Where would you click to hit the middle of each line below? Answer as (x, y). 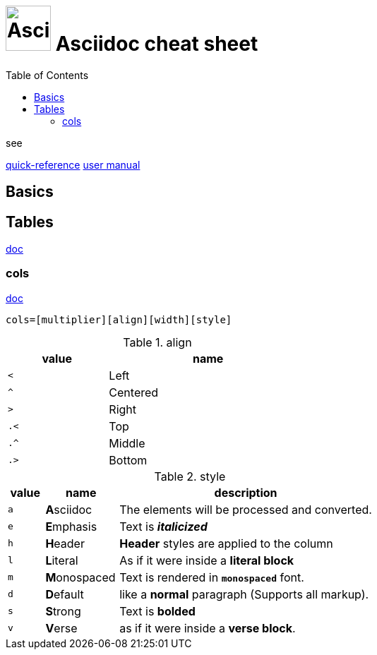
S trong (63, 611)
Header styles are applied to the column (226, 543)
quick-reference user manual (73, 164)
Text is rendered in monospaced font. (212, 577)
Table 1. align (157, 342)
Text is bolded (157, 611)
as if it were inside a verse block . (208, 628)
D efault (65, 594)
